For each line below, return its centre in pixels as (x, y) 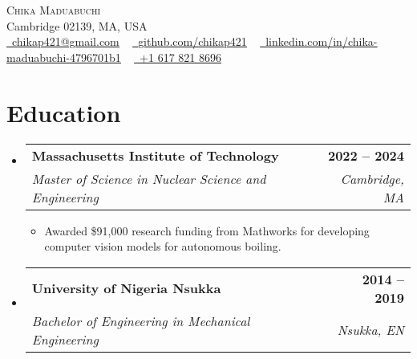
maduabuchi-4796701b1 (64, 57)
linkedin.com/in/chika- (322, 41)
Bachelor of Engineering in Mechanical (141, 320)
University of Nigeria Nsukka (126, 288)
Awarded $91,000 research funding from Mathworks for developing (207, 230)
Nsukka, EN (370, 330)
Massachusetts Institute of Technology (155, 155)
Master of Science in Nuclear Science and (149, 178)
